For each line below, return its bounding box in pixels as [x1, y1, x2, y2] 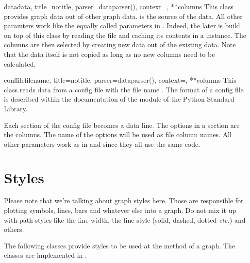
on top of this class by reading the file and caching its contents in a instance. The [4, 30, 247, 40]
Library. [4, 103, 28, 113]
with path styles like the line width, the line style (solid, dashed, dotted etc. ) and [4, 214, 246, 225]
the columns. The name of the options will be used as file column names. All [4, 129, 232, 140]
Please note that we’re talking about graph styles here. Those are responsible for [4, 195, 244, 206]
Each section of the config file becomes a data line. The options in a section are [4, 120, 240, 130]
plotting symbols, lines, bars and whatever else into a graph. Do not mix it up [4, 205, 236, 215]
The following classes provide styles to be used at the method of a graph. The [4, 240, 235, 250]
